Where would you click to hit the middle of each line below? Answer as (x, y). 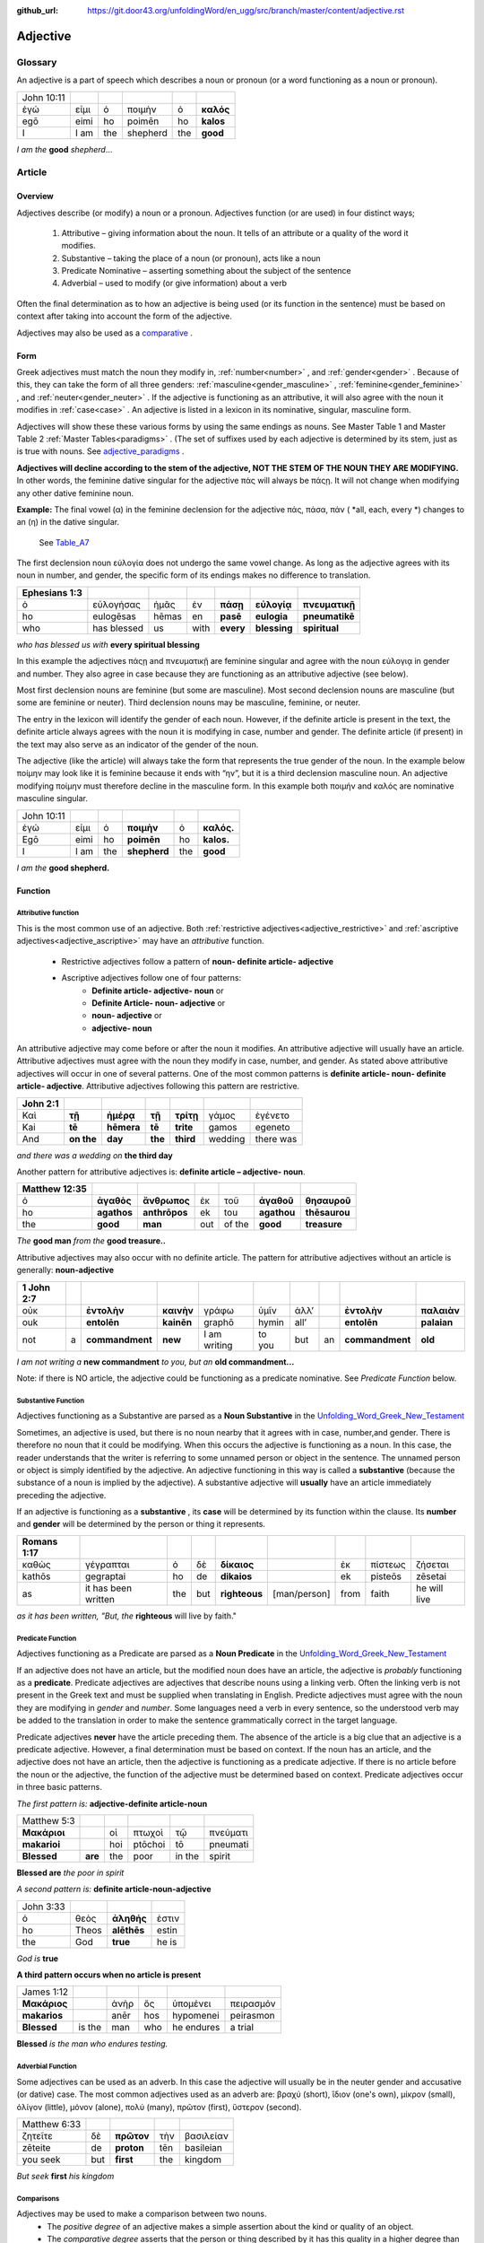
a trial (242, 2028)
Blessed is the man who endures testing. (92, 2044)
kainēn (177, 1322)
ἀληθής (130, 1918)
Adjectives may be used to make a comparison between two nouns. (142, 2214)
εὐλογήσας (117, 604)
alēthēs (129, 1930)
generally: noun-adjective (65, 1270)
